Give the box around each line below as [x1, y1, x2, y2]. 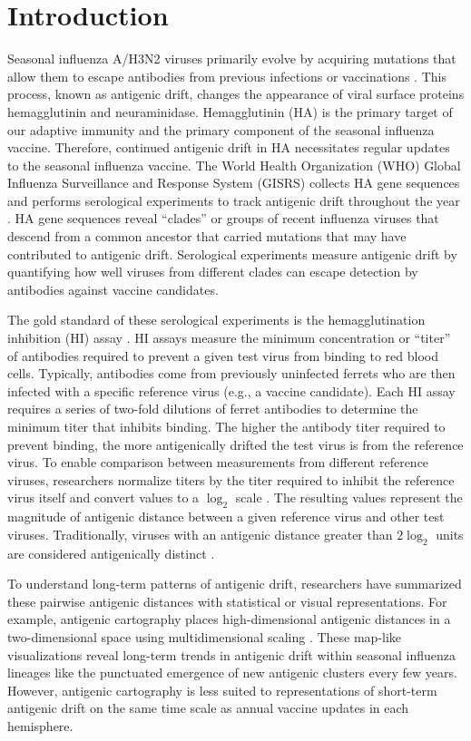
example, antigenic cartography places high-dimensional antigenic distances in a [7, 609, 451, 629]
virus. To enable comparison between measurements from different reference [7, 453, 429, 472]
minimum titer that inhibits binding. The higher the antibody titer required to [7, 417, 446, 435]
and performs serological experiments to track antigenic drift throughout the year [7, 190, 460, 210]
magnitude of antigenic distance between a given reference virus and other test [7, 507, 445, 526]
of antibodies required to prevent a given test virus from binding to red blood [7, 346, 438, 365]
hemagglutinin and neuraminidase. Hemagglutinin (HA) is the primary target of [7, 102, 453, 121]
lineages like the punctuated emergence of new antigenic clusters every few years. [7, 663, 457, 682]
